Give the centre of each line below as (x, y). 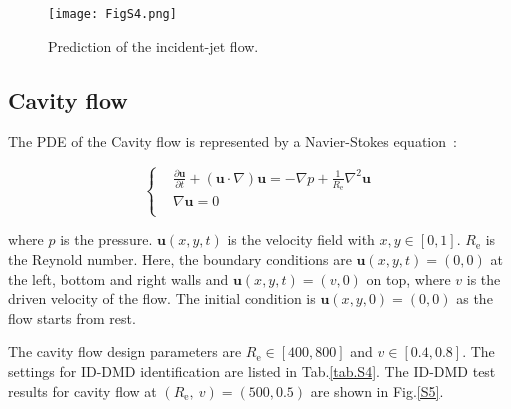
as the (474, 298)
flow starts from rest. (72, 317)
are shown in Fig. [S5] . (377, 390)
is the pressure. (106, 239)
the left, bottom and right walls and (118, 278)
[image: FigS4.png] (112, 14)
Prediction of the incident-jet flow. (153, 45)
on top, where (408, 278)
